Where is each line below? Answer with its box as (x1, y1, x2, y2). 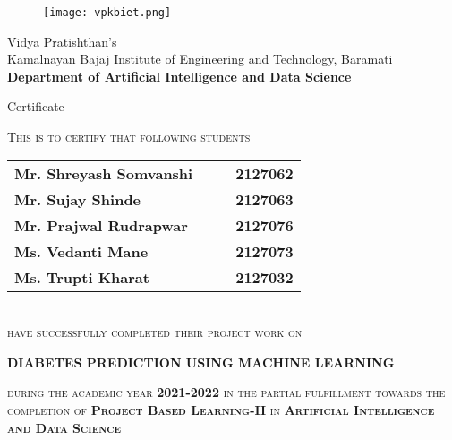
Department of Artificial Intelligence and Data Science (7, 66, 352, 85)
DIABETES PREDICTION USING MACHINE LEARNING (7, 352, 395, 371)
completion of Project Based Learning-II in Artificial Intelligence (7, 401, 435, 418)
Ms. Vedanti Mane (14, 240, 149, 262)
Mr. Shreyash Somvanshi (14, 162, 193, 184)
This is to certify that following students (7, 127, 251, 146)
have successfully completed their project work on (7, 323, 303, 341)
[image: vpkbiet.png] (43, 6, 172, 19)
